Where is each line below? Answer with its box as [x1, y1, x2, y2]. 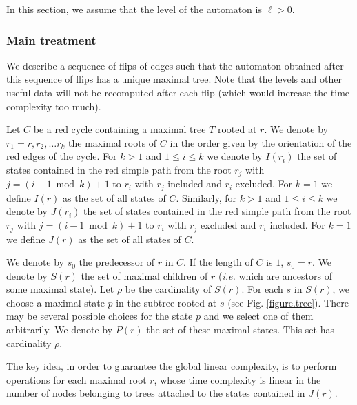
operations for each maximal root [6, 372, 147, 386]
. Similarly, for [176, 190, 236, 205]
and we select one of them [203, 309, 314, 323]
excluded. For [235, 176, 293, 191]
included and [167, 176, 222, 191]
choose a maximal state [6, 295, 105, 309]
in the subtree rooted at [116, 295, 217, 309]
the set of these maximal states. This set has [146, 322, 334, 337]
